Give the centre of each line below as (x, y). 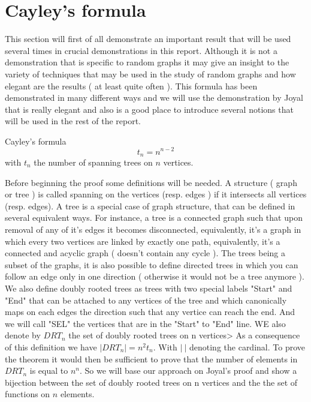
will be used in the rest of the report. (73, 121)
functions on (28, 394)
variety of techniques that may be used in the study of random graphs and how (150, 73)
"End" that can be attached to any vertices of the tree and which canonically (146, 300)
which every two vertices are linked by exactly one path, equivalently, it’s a (143, 241)
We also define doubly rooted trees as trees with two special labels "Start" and (149, 288)
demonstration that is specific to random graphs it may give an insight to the (147, 62)
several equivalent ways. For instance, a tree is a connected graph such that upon (154, 217)
